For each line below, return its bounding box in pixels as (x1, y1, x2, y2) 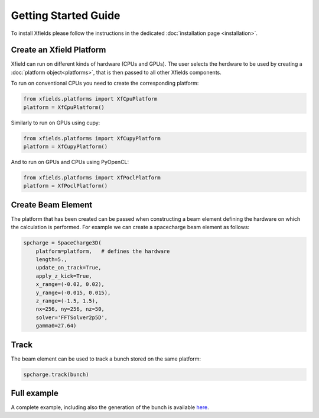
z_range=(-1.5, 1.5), (35, 297, 99, 304)
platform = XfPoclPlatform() (23, 182, 108, 189)
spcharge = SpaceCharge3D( (23, 240, 102, 246)
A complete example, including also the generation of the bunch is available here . (11, 404, 209, 411)
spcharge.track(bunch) (23, 371, 89, 378)
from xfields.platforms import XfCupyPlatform (23, 135, 161, 142)
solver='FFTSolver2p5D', (35, 314, 108, 321)
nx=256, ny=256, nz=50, (35, 306, 105, 313)
